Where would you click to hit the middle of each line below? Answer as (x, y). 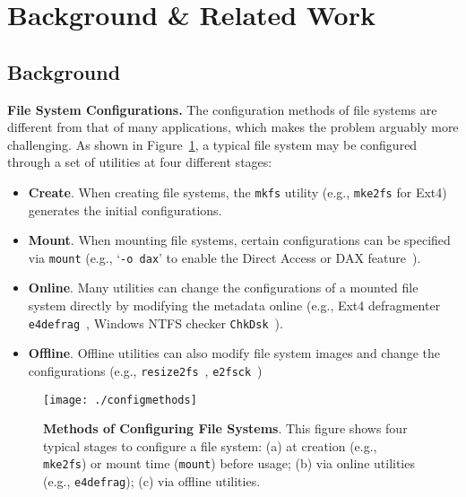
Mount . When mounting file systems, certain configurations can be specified (239, 240)
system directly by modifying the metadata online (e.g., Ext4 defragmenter (234, 305)
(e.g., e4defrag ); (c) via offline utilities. (152, 481)
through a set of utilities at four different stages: (140, 162)
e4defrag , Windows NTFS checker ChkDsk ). (155, 323)
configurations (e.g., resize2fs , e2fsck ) (145, 370)
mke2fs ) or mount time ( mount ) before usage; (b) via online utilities (229, 463)
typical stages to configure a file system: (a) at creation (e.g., (210, 445)
